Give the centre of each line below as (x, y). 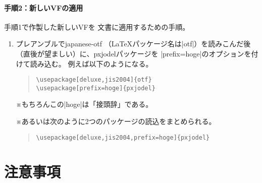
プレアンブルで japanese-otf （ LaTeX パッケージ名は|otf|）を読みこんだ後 (133, 44)
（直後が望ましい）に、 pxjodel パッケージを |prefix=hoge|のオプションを (134, 53)
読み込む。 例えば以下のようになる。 (91, 63)
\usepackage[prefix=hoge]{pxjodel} (96, 88)
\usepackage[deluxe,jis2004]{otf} (94, 80)
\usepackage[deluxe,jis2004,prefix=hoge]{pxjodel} (123, 137)
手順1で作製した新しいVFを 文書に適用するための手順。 (97, 26)
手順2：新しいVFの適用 (44, 7)
